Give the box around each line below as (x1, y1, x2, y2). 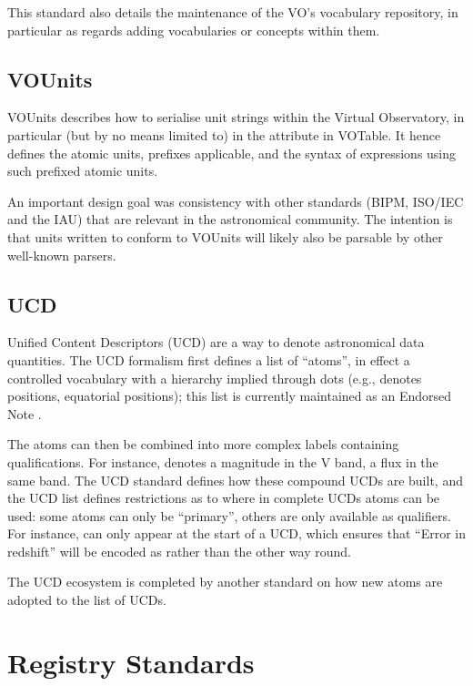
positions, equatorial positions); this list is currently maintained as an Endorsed (7, 386, 451, 405)
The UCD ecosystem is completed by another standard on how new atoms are (7, 572, 443, 591)
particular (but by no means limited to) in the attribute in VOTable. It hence (7, 125, 441, 144)
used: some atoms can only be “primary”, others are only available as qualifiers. (7, 506, 451, 525)
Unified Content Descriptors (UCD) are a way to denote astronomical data (7, 333, 425, 352)
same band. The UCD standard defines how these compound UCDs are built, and (7, 470, 463, 489)
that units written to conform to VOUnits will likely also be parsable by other (7, 227, 443, 246)
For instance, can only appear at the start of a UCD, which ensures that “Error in (7, 524, 467, 543)
